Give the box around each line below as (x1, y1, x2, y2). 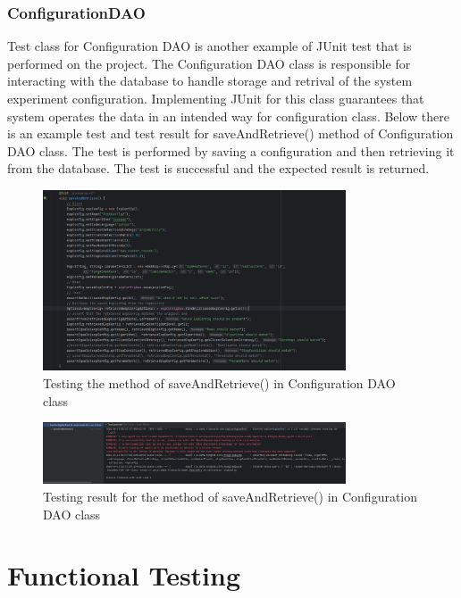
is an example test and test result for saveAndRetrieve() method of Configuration (7, 124, 454, 143)
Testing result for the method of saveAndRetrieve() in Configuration (43, 486, 418, 505)
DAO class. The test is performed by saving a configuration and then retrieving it (7, 141, 455, 160)
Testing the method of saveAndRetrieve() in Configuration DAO (43, 373, 396, 392)
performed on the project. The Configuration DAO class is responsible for (7, 54, 411, 72)
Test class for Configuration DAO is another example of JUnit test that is (7, 37, 412, 55)
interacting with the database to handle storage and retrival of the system (7, 71, 413, 90)
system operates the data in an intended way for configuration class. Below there (7, 106, 449, 125)
